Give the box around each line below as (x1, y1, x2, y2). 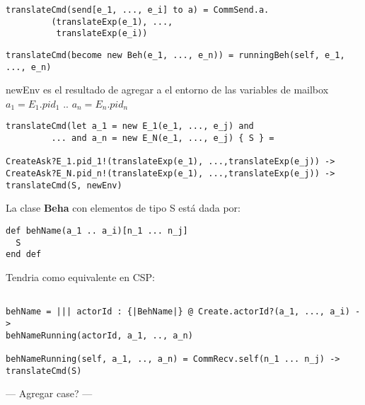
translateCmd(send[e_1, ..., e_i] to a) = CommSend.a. (6, 5, 270, 15)
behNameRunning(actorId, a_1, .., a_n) (6, 330, 193, 341)
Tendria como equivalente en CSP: (6, 269, 156, 284)
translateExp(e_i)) (56, 28, 148, 39)
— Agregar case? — (6, 386, 93, 401)
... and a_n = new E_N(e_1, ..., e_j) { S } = (51, 133, 274, 144)
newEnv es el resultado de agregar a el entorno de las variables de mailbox (6, 82, 329, 97)
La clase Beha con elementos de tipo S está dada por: (6, 200, 241, 215)
